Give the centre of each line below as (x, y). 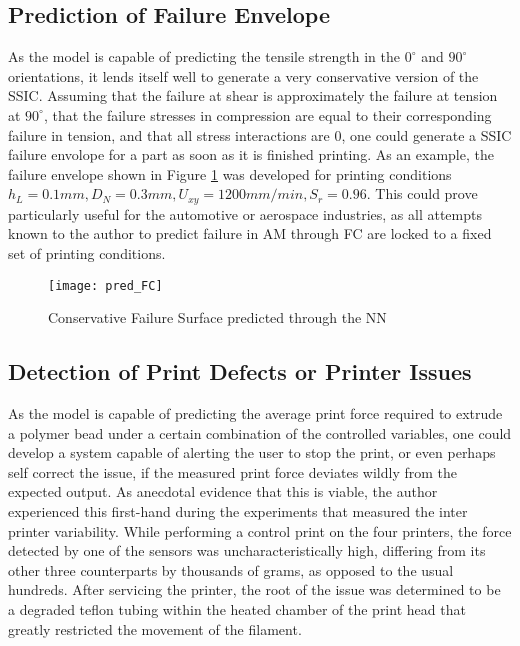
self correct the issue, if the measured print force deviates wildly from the (232, 471)
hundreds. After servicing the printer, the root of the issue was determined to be (254, 589)
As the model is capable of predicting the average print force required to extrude (255, 413)
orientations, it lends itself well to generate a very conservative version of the (243, 75)
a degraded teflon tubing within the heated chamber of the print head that (237, 608)
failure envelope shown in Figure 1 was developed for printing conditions (230, 173)
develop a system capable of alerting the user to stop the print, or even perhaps (252, 452)
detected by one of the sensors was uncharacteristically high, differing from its (247, 550)
